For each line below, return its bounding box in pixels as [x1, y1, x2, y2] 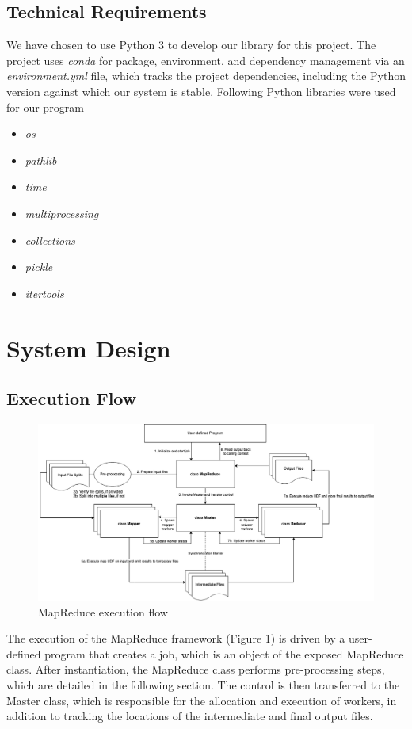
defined [6, 645, 41, 662]
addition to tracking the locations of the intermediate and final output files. [6, 708, 373, 724]
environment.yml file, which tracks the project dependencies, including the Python [6, 67, 406, 84]
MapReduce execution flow [38, 603, 168, 620]
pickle [25, 258, 53, 275]
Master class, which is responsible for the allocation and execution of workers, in [6, 692, 397, 708]
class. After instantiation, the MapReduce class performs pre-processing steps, [6, 661, 385, 677]
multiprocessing [25, 204, 99, 221]
